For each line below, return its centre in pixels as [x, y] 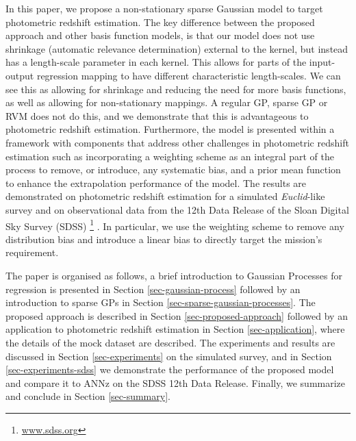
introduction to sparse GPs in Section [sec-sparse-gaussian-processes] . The [161, 302]
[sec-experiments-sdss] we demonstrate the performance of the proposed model [170, 369]
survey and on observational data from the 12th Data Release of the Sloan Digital [177, 209]
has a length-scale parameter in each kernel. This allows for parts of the [156, 62]
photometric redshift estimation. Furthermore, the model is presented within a [170, 129]
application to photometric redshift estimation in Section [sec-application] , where [175, 329]
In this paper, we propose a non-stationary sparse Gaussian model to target [164, 8]
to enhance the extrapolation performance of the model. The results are [156, 182]
